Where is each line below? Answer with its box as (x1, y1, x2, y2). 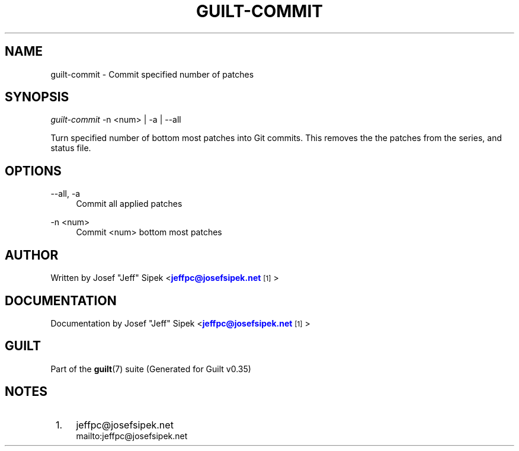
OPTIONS (5, 163, 62, 178)
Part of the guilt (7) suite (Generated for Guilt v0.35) (50, 363, 251, 374)
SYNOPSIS (5, 89, 69, 105)
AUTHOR (5, 247, 59, 263)
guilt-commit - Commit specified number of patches (50, 69, 254, 79)
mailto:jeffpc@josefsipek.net (76, 430, 188, 441)
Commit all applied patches (76, 199, 182, 209)
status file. (50, 143, 91, 153)
